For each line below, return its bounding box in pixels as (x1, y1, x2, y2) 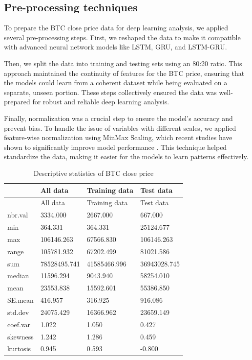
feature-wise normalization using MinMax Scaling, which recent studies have (4, 132, 232, 143)
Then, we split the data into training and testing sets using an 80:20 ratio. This (4, 58, 242, 68)
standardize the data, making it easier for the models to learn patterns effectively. (4, 151, 249, 162)
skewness (7, 331, 34, 341)
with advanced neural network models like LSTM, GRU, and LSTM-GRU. (4, 42, 227, 52)
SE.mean (7, 295, 34, 305)
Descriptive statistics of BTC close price (33, 168, 154, 178)
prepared (4, 96, 30, 107)
